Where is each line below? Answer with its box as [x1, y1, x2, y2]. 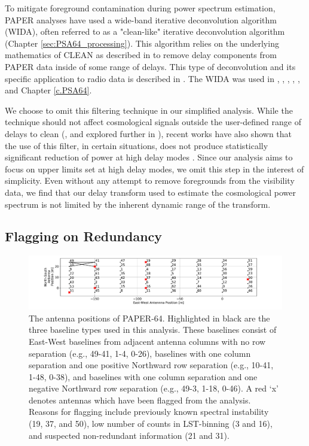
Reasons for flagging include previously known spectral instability [29, 405, 269, 418]
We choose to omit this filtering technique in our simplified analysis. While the [5, 104, 293, 116]
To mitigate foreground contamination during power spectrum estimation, [5, 2, 276, 14]
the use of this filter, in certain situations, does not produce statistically [5, 139, 268, 151]
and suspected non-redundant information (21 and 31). [29, 429, 230, 441]
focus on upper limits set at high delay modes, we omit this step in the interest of [5, 162, 304, 175]
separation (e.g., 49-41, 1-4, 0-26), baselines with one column [29, 347, 251, 359]
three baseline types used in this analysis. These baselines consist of [29, 323, 277, 336]
